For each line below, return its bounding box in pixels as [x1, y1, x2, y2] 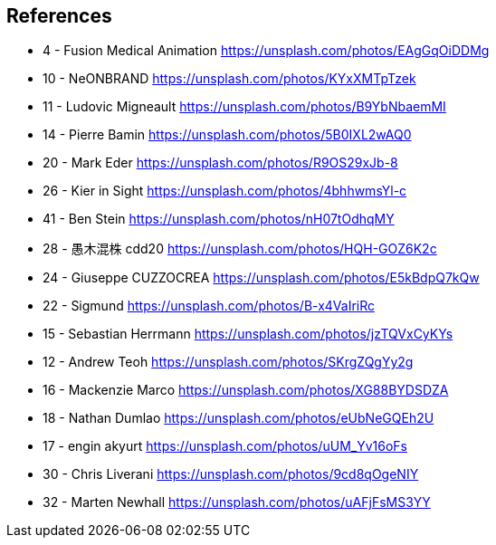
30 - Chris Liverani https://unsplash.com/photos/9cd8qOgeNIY [43, 466, 419, 483]
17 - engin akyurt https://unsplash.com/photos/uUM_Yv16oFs [43, 438, 407, 454]
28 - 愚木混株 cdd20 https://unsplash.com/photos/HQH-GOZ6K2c [43, 241, 437, 257]
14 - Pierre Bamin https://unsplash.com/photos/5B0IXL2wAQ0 [43, 127, 412, 143]
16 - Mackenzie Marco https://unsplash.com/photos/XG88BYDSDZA [43, 382, 449, 398]
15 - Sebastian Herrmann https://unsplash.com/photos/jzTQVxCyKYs [43, 326, 453, 342]
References [6, 5, 112, 27]
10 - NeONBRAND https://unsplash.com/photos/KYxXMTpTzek [43, 71, 416, 87]
